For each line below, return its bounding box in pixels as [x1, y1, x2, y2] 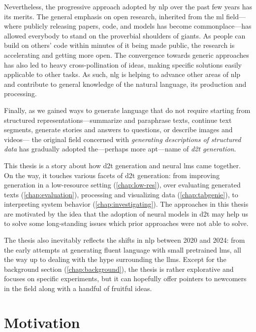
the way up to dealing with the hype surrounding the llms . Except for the [4, 254, 226, 264]
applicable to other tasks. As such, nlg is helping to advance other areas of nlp [4, 69, 241, 79]
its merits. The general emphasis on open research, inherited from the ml [4, 11, 224, 21]
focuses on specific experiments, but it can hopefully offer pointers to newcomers [4, 273, 247, 284]
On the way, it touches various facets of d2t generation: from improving [4, 170, 220, 180]
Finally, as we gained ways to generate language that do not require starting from [4, 105, 251, 115]
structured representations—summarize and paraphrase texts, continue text [4, 114, 232, 125]
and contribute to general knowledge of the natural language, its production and [4, 78, 247, 89]
